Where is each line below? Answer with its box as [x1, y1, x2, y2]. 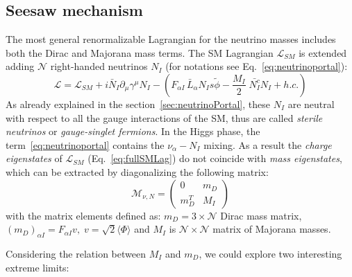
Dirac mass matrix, [220, 208, 302, 222]
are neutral [287, 96, 335, 111]
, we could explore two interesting [199, 246, 342, 260]
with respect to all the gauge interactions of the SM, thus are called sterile [6, 110, 323, 125]
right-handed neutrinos [50, 59, 148, 73]
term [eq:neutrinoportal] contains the [6, 137, 165, 152]
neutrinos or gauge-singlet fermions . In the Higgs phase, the [6, 124, 260, 138]
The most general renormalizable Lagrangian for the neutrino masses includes [6, 32, 336, 46]
